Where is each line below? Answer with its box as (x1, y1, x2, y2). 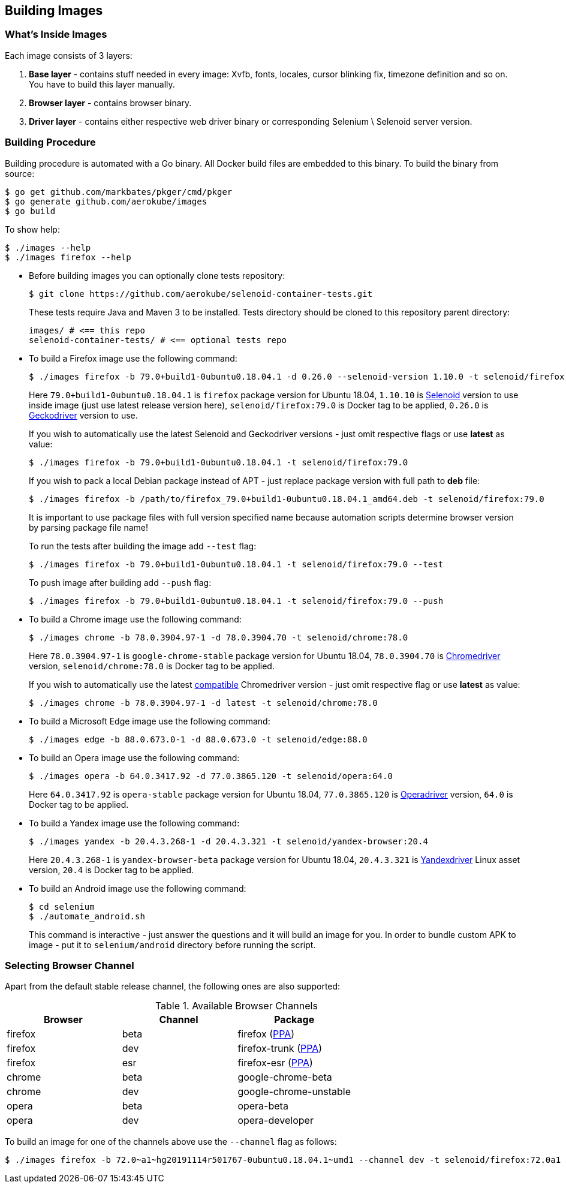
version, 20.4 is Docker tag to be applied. (29, 864, 194, 875)
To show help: (5, 224, 60, 234)
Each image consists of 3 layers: (5, 50, 133, 61)
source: (5, 168, 35, 179)
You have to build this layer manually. (29, 79, 175, 89)
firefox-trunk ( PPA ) (237, 1042, 323, 1055)
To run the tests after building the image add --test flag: (29, 540, 257, 551)
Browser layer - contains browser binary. (29, 97, 192, 108)
